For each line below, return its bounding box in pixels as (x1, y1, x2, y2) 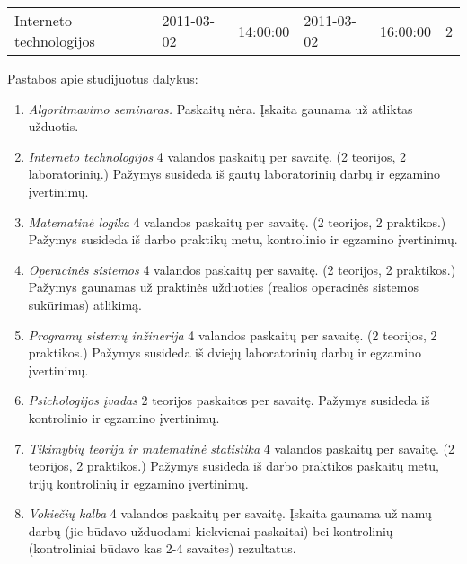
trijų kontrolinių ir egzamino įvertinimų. (28, 473, 249, 492)
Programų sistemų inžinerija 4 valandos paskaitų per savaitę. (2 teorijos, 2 (28, 325, 437, 344)
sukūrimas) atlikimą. (28, 295, 143, 313)
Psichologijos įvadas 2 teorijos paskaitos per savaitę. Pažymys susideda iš (28, 391, 430, 410)
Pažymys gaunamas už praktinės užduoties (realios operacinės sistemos (28, 278, 419, 296)
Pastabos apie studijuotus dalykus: (7, 69, 198, 87)
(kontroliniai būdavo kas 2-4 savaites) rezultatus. (28, 539, 296, 558)
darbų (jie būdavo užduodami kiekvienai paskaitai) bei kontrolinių (28, 521, 393, 540)
